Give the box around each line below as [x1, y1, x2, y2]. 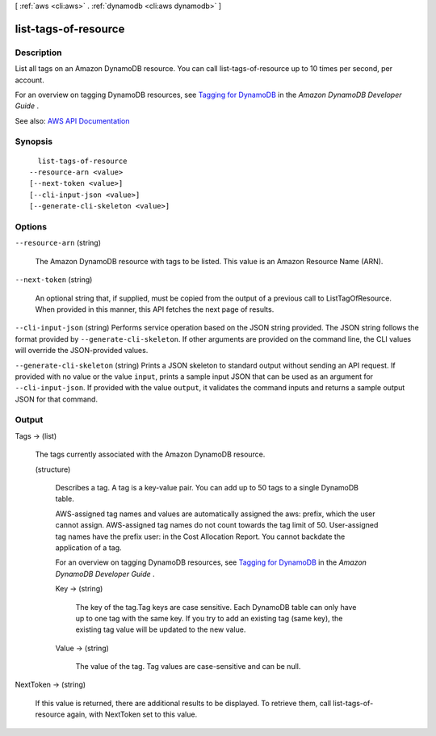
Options [15, 221, 48, 232]
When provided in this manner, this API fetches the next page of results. [35, 304, 275, 314]
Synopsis [15, 136, 52, 147]
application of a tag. [55, 542, 122, 553]
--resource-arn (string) [15, 238, 101, 248]
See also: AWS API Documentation [15, 116, 130, 125]
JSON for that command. [15, 394, 99, 404]
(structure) [35, 465, 71, 474]
